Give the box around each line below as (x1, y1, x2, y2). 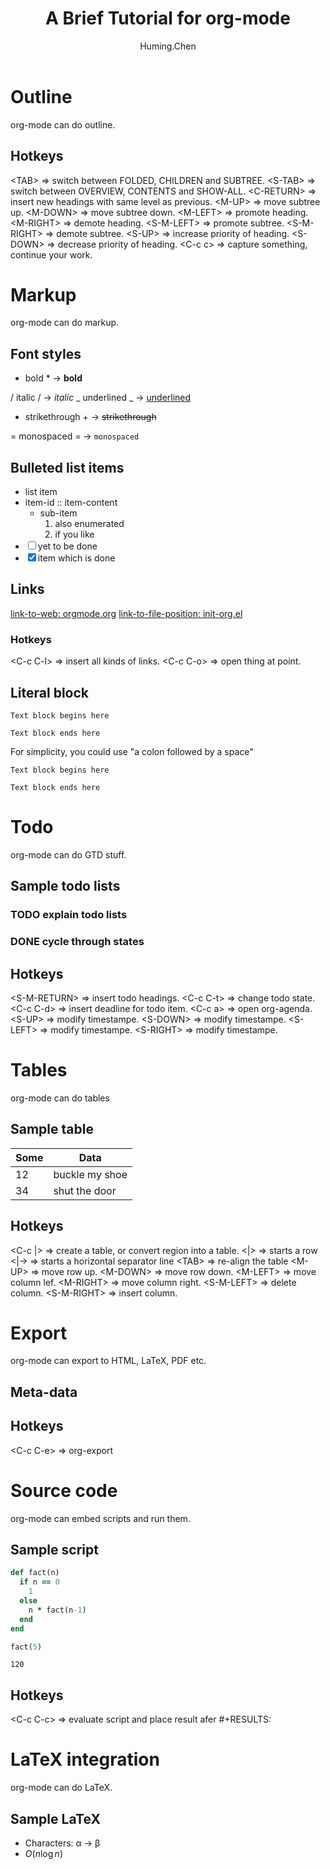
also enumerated (54, 518, 125, 530)
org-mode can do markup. (10, 317, 120, 329)
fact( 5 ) (10, 1642, 43, 1652)
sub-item (39, 507, 78, 519)
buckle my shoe (53, 1167, 128, 1181)
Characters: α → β (24, 1837, 101, 1849)
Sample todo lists (10, 878, 121, 895)
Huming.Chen (139, 40, 197, 52)
